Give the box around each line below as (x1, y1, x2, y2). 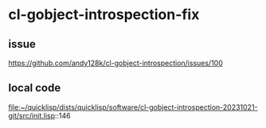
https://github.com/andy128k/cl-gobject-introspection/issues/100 (8, 58, 223, 68)
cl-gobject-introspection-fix (8, 6, 200, 24)
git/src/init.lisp (8, 111, 56, 120)
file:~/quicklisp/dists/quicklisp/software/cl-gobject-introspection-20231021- (8, 102, 258, 112)
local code (8, 81, 61, 95)
